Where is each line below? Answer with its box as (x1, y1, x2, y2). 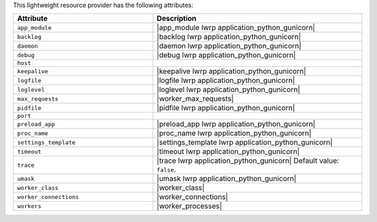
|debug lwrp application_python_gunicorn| (156, 50, 296, 60)
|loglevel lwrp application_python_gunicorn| (156, 84, 300, 94)
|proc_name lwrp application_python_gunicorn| (156, 128, 312, 138)
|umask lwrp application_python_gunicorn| (156, 174, 297, 184)
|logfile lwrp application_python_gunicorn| (156, 75, 295, 85)
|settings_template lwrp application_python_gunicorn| (156, 138, 333, 147)
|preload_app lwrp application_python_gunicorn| (156, 119, 316, 129)
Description (156, 14, 197, 24)
